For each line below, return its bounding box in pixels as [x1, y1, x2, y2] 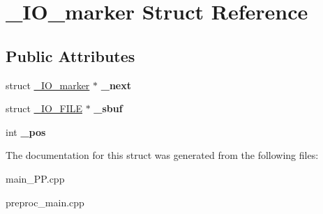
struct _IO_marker [6, 77, 90, 92]
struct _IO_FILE [6, 101, 82, 116]
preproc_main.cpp [6, 194, 84, 209]
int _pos [6, 124, 46, 139]
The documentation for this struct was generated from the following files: [6, 148, 319, 162]
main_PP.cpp [6, 171, 65, 185]
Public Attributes [6, 45, 135, 66]
